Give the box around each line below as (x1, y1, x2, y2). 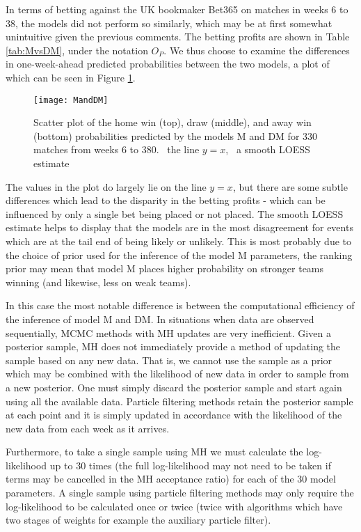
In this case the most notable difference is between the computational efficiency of (6, 298, 355, 313)
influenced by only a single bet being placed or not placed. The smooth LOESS (6, 206, 344, 221)
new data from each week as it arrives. (6, 421, 170, 435)
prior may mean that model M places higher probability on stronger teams (6, 261, 324, 276)
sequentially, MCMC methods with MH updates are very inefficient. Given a (6, 325, 331, 340)
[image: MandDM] (33, 95, 109, 105)
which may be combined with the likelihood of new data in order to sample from (6, 366, 349, 381)
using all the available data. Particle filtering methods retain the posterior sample (6, 393, 353, 408)
